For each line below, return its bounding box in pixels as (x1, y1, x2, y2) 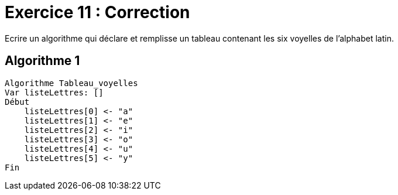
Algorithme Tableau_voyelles (5, 78, 138, 88)
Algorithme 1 (5, 53, 80, 69)
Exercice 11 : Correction (5, 2, 190, 22)
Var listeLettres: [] (5, 87, 104, 97)
